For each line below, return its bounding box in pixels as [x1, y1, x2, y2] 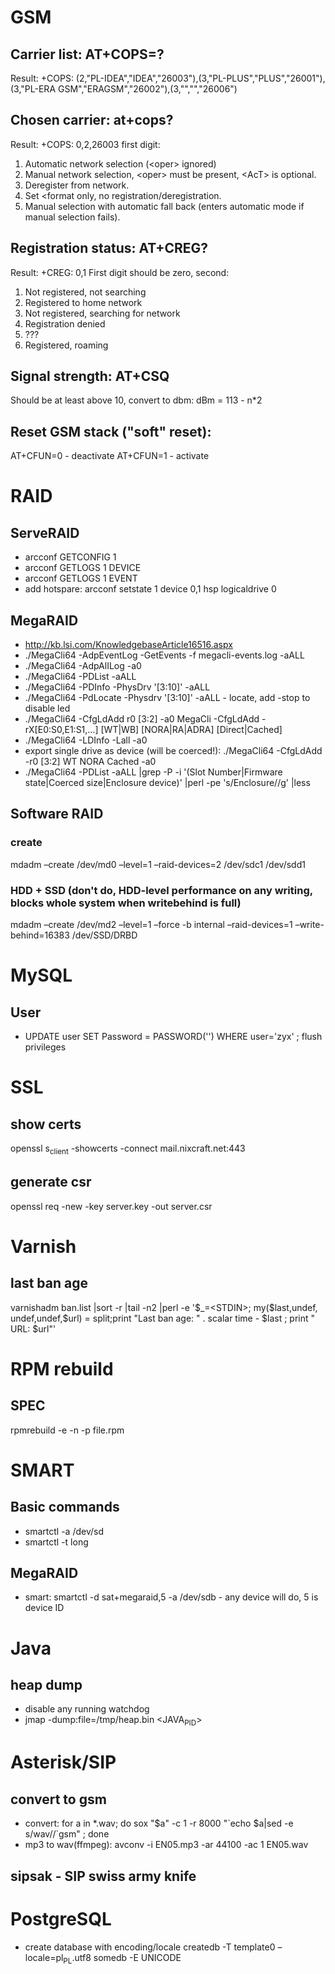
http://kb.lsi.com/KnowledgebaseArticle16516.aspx [24, 639, 233, 651]
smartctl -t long [24, 1536, 89, 1548]
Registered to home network [24, 296, 143, 308]
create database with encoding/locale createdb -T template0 [24, 1941, 276, 1953]
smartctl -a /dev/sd [24, 1525, 104, 1537]
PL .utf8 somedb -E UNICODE [63, 1951, 182, 1966]
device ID [24, 1602, 65, 1614]
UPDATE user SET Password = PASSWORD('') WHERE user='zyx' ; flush [24, 1031, 323, 1043]
